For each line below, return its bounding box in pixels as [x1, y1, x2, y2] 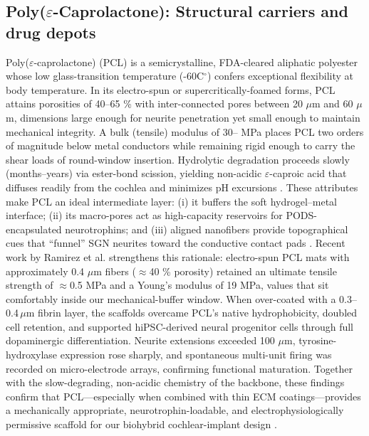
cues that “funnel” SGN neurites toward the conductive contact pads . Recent [6, 235, 345, 250]
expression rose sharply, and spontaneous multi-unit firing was [60, 347, 332, 362]
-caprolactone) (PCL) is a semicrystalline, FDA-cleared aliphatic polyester [33, 54, 358, 69]
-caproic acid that [269, 166, 347, 181]
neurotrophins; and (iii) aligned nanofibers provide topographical [65, 221, 348, 236]
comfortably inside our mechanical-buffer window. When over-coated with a [6, 291, 336, 306]
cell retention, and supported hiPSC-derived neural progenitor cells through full [6, 319, 353, 334]
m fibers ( [93, 263, 136, 278]
